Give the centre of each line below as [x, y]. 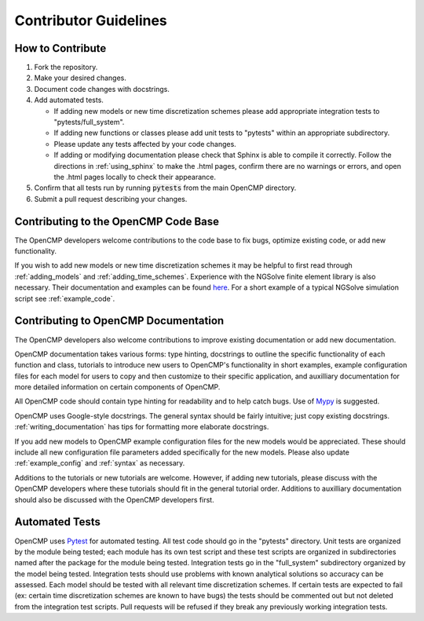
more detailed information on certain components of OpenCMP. [117, 387]
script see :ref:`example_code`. [65, 298]
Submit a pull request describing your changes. [111, 199]
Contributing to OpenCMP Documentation [119, 321]
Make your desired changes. [80, 78]
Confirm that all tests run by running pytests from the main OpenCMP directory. [165, 188]
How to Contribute [60, 48]
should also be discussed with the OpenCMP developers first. [115, 499]
